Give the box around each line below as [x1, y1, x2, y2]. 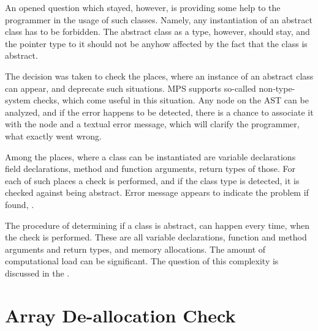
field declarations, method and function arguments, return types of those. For [5, 162, 296, 175]
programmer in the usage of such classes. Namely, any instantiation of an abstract [5, 13, 312, 26]
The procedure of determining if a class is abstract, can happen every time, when [5, 218, 310, 231]
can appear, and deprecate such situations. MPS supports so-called [5, 81, 256, 94]
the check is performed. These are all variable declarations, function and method [5, 231, 307, 244]
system [5, 94, 31, 106]
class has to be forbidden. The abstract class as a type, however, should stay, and [5, 25, 310, 38]
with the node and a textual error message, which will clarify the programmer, [5, 117, 300, 130]
